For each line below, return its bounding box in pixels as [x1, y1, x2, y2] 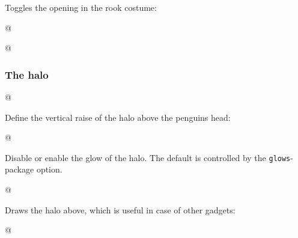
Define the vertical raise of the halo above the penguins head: [5, 111, 231, 123]
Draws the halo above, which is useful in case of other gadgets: [5, 203, 236, 216]
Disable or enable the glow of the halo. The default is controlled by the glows [5, 151, 291, 163]
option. [36, 163, 62, 175]
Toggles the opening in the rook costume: [5, 1, 157, 13]
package [5, 163, 34, 175]
